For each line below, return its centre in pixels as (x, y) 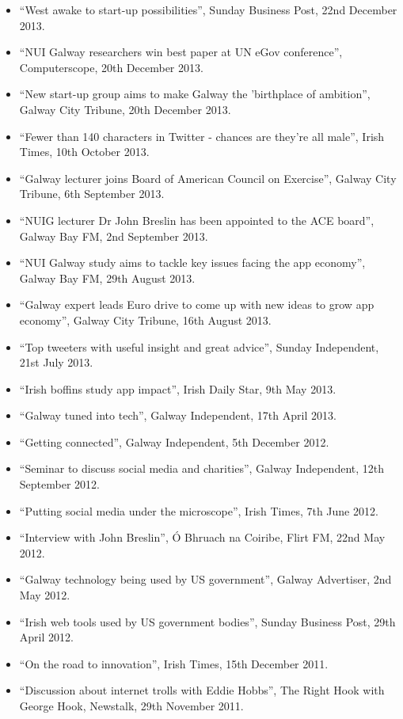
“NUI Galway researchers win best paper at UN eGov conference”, (181, 52)
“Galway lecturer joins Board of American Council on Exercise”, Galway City (208, 178)
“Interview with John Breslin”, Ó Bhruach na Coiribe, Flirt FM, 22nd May (202, 537)
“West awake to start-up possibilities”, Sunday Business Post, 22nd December (208, 10)
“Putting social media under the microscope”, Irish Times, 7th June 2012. (199, 510)
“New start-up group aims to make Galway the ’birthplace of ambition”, (195, 94)
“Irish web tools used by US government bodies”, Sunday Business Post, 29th (207, 621)
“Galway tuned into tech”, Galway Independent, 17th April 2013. (178, 415)
